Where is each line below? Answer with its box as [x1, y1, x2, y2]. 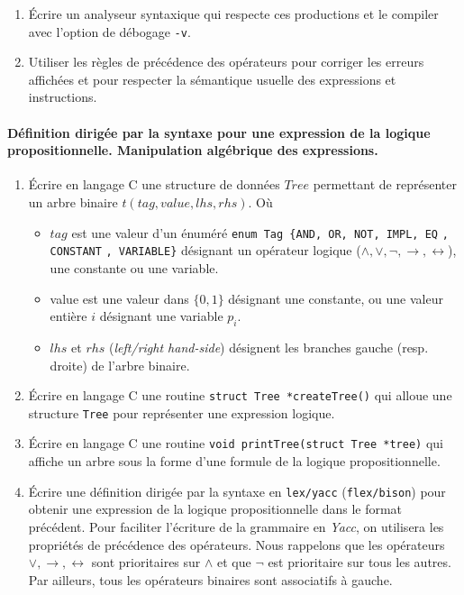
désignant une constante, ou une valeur [228, 288, 443, 307]
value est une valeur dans [50, 288, 189, 307]
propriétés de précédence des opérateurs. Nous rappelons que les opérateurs [28, 535, 445, 554]
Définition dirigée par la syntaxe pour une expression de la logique [7, 123, 431, 142]
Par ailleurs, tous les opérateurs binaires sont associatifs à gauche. [28, 570, 393, 589]
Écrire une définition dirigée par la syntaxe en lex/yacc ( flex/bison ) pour [28, 481, 446, 500]
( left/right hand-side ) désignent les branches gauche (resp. [109, 337, 429, 356]
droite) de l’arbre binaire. [50, 355, 190, 374]
